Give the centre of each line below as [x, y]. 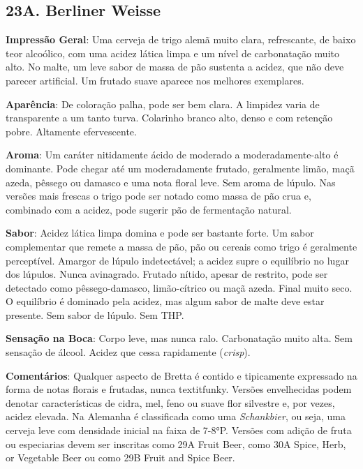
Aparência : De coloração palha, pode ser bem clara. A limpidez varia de [163, 104]
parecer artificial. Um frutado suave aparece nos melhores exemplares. [155, 80]
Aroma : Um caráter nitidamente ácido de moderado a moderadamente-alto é [172, 155]
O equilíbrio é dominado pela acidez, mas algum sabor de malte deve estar [165, 301]
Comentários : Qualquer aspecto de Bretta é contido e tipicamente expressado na [181, 375]
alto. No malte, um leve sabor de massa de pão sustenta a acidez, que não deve [175, 67]
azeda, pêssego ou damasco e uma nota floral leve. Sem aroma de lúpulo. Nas [171, 182]
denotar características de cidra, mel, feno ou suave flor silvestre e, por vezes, [170, 402]
